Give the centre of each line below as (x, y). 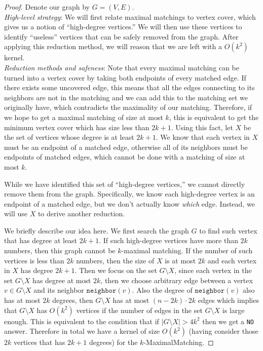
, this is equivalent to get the (214, 117)
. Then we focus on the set (116, 270)
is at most (180, 260)
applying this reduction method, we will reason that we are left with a (113, 46)
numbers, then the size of (115, 260)
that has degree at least (41, 240)
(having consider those (223, 331)
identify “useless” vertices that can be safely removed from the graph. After (121, 36)
